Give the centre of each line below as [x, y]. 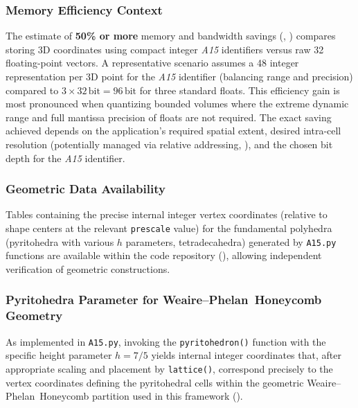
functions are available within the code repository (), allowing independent [164, 255]
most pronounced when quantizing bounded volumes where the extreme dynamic [177, 104]
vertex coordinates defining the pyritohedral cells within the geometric [155, 382]
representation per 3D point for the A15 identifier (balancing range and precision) [179, 76]
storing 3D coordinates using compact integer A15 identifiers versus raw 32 [165, 49]
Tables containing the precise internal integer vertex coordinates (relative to [167, 214]
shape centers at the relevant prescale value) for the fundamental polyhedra [169, 228]
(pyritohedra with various [60, 241]
